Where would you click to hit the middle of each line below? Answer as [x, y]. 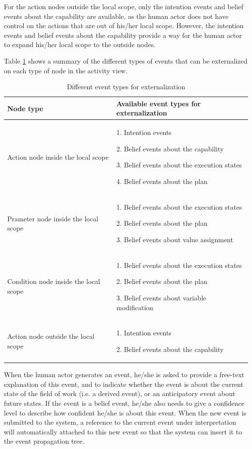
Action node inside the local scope [58, 157]
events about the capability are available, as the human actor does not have [116, 16]
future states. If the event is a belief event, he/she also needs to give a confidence [124, 403]
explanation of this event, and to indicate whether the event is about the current [124, 384]
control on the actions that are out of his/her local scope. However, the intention [124, 25]
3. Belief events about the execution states [179, 165]
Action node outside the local [51, 336]
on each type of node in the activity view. [66, 70]
